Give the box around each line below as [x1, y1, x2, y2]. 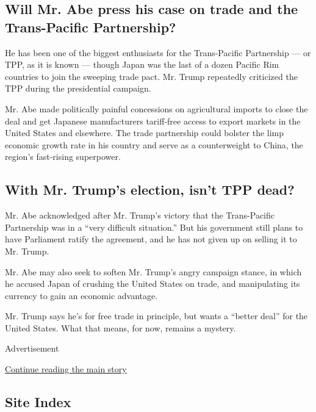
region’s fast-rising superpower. [5, 150, 121, 163]
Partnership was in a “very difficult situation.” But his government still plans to [5, 220, 303, 233]
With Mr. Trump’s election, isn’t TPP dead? [5, 180, 295, 199]
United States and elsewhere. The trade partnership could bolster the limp [5, 126, 284, 139]
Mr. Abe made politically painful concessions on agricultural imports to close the [5, 102, 308, 115]
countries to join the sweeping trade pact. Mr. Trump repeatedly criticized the [5, 70, 298, 82]
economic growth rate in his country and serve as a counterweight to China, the [5, 138, 303, 151]
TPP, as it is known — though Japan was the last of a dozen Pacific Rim [5, 58, 279, 71]
